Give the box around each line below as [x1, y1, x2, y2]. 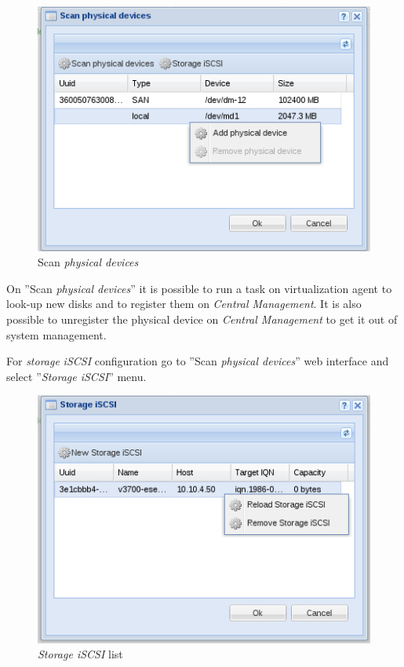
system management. [6, 326, 107, 343]
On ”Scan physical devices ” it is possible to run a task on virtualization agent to [6, 280, 392, 296]
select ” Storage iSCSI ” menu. [6, 368, 147, 384]
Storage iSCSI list [38, 646, 123, 662]
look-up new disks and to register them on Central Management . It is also [6, 295, 362, 312]
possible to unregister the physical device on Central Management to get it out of [6, 311, 398, 328]
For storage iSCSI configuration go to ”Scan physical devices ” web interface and [6, 353, 389, 369]
